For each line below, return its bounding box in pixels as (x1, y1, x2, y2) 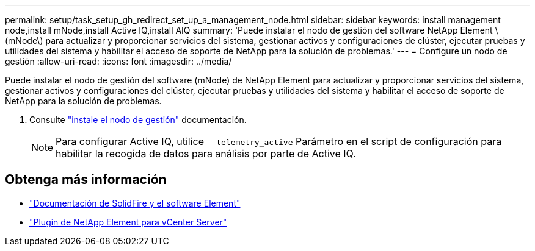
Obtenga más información (5, 172, 167, 188)
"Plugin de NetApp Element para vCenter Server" (29, 216, 227, 227)
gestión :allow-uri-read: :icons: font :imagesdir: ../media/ (5, 56, 232, 66)
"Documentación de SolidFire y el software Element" (29, 197, 241, 208)
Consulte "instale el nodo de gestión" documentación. (29, 115, 247, 125)
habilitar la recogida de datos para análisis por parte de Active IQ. (56, 147, 356, 160)
